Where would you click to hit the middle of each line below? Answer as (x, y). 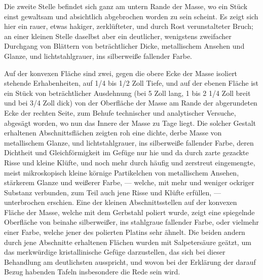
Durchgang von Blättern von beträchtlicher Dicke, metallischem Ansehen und (124, 46)
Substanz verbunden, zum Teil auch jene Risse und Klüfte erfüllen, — (112, 192)
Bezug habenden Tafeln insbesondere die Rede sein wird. (92, 272)
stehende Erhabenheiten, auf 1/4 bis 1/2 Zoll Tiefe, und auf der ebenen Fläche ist (131, 83)
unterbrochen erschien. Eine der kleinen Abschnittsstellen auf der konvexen (121, 202)
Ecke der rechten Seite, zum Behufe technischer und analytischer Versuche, (120, 112)
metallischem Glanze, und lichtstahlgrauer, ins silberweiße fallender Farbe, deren (129, 142)
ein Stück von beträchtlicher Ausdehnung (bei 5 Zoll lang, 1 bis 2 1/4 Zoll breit (127, 93)
